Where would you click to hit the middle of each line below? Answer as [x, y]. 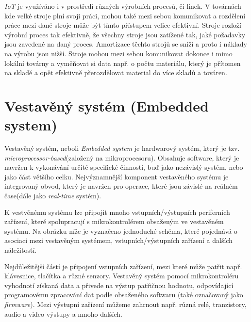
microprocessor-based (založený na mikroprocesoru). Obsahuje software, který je [122, 157]
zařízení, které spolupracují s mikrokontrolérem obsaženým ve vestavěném [114, 221]
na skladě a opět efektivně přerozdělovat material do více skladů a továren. [116, 72]
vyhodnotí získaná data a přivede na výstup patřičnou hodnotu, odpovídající [119, 285]
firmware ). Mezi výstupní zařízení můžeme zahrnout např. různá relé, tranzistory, [125, 304]
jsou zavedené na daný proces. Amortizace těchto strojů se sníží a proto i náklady [126, 44]
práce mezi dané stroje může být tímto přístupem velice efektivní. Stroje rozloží [123, 25]
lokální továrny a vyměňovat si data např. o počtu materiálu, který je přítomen [123, 63]
